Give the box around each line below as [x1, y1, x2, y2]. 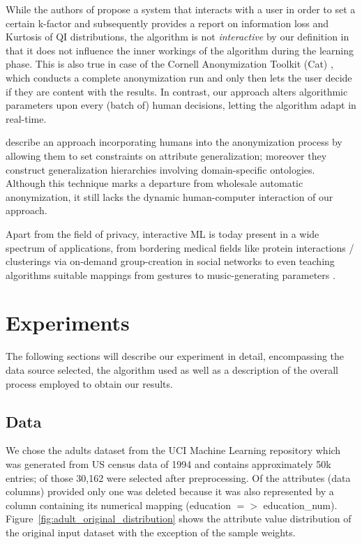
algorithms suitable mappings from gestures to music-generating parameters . [6, 267, 335, 282]
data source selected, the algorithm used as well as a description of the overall [6, 363, 338, 377]
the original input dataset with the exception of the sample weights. [6, 524, 296, 539]
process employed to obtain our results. [6, 376, 173, 391]
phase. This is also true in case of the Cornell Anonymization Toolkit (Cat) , [6, 56, 333, 71]
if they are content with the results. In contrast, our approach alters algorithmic [6, 84, 348, 98]
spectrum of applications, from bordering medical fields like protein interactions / [6, 240, 354, 255]
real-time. [6, 111, 47, 126]
